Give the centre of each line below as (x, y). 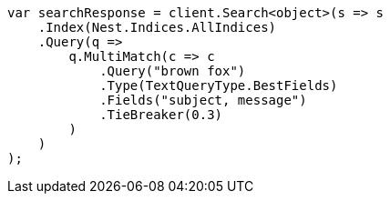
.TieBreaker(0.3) (161, 115)
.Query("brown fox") (173, 71)
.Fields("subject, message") (203, 100)
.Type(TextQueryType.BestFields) (219, 85)
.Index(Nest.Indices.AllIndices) (157, 27)
